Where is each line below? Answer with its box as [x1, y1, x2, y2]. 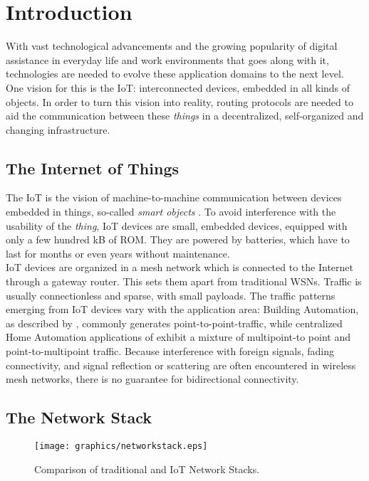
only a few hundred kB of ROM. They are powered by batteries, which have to [6, 232, 350, 247]
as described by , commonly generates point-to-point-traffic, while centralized [6, 315, 343, 330]
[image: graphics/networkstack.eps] [34, 441, 208, 451]
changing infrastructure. [6, 122, 110, 137]
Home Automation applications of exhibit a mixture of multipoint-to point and [6, 329, 350, 344]
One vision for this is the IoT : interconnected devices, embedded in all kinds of [6, 80, 350, 95]
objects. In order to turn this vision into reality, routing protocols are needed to [6, 94, 353, 109]
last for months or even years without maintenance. [6, 245, 230, 260]
